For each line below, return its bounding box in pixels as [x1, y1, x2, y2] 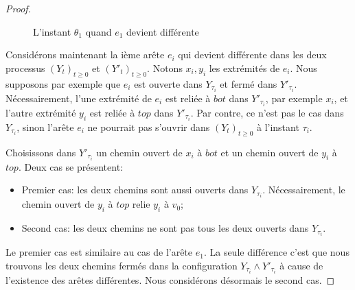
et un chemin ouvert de [220, 145, 319, 159]
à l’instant [256, 119, 299, 134]
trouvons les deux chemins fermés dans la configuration [5, 258, 238, 272]
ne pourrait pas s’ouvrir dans [87, 119, 210, 134]
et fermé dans [220, 76, 277, 90]
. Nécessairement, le [262, 182, 345, 197]
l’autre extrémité [5, 105, 76, 119]
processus [5, 60, 45, 75]
